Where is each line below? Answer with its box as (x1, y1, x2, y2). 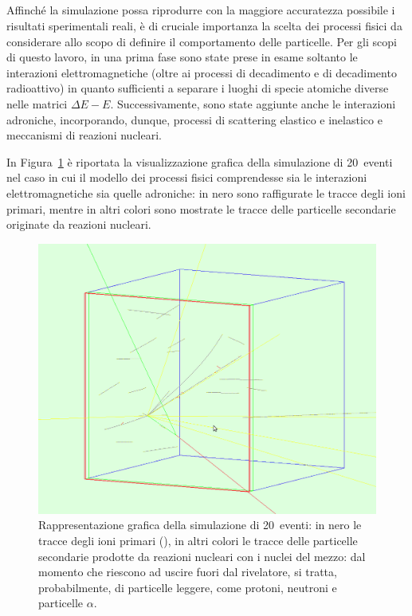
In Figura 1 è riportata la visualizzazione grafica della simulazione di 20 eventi (6, 153, 393, 170)
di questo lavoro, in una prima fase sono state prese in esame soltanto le (6, 49, 358, 65)
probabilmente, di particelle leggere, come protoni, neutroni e (38, 579, 337, 595)
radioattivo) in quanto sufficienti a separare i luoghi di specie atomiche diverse (6, 80, 389, 96)
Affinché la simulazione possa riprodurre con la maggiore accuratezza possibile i (6, 2, 395, 18)
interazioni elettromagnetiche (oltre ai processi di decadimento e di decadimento (6, 64, 397, 80)
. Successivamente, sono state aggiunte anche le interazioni (110, 95, 396, 112)
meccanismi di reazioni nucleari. (6, 127, 162, 143)
